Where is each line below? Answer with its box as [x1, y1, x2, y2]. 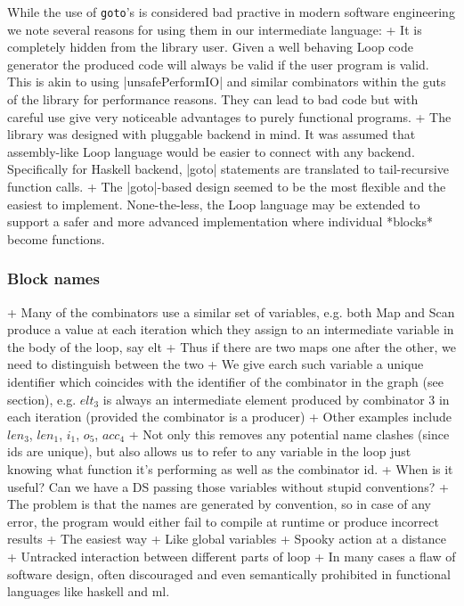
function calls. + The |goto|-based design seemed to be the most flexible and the [7, 177, 446, 195]
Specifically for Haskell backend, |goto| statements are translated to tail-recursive [7, 160, 450, 178]
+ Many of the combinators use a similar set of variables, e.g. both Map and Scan [7, 302, 455, 321]
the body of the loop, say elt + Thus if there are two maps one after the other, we [7, 337, 456, 356]
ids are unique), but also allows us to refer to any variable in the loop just [7, 442, 411, 461]
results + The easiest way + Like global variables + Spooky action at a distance [7, 529, 447, 548]
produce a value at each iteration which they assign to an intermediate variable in [7, 320, 454, 339]
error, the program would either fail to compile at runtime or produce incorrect [7, 512, 440, 530]
